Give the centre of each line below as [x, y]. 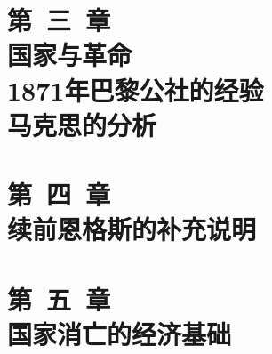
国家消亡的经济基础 [120, 333]
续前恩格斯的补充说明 [132, 229]
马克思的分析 [82, 124]
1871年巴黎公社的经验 [136, 89]
